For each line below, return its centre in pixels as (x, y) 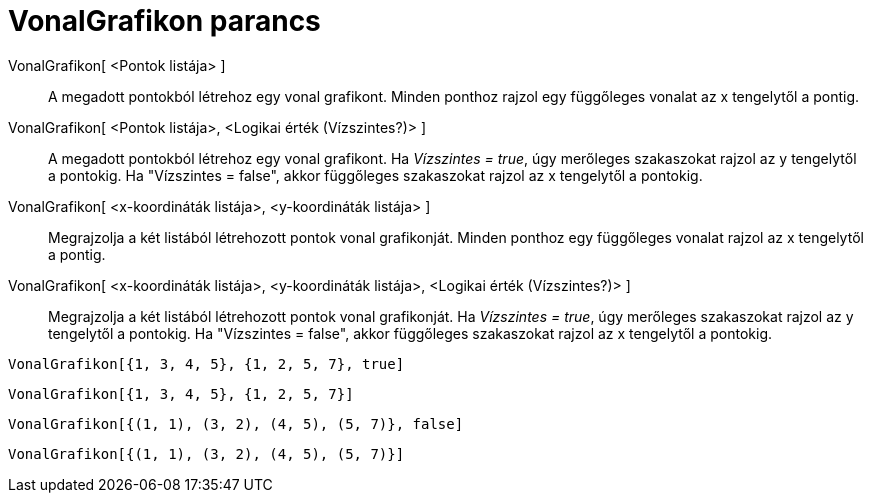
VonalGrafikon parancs (164, 21)
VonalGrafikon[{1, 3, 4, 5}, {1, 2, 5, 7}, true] (206, 363)
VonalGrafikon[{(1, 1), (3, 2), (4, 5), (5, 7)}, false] (236, 423)
